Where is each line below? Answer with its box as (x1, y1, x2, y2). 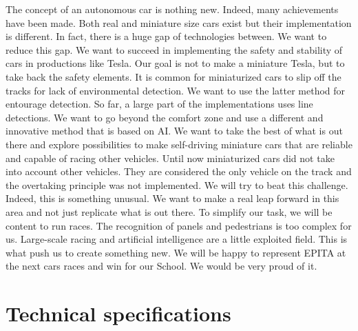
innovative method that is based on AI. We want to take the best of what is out (6, 123, 343, 138)
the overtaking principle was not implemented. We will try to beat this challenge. (6, 177, 348, 192)
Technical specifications (6, 299, 231, 328)
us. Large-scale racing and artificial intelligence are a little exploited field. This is (6, 232, 348, 246)
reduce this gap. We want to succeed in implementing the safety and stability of (6, 42, 343, 57)
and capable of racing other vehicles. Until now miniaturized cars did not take (6, 150, 335, 165)
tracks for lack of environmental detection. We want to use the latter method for (6, 83, 346, 97)
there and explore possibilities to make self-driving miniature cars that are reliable (6, 137, 352, 151)
